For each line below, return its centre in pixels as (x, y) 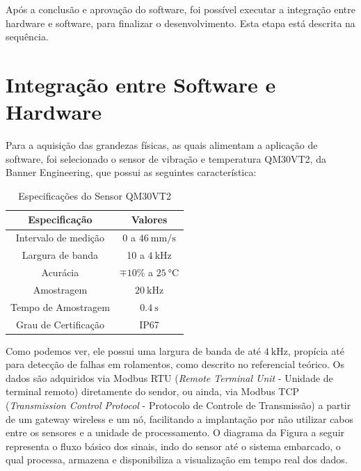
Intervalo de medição (60, 238)
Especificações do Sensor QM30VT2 (95, 195)
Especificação (60, 219)
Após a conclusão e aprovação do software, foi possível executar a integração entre (180, 9)
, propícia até (316, 350)
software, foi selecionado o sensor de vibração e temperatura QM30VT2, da (166, 158)
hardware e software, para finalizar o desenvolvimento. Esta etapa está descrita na (180, 23)
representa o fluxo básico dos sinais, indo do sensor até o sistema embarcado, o (173, 446)
